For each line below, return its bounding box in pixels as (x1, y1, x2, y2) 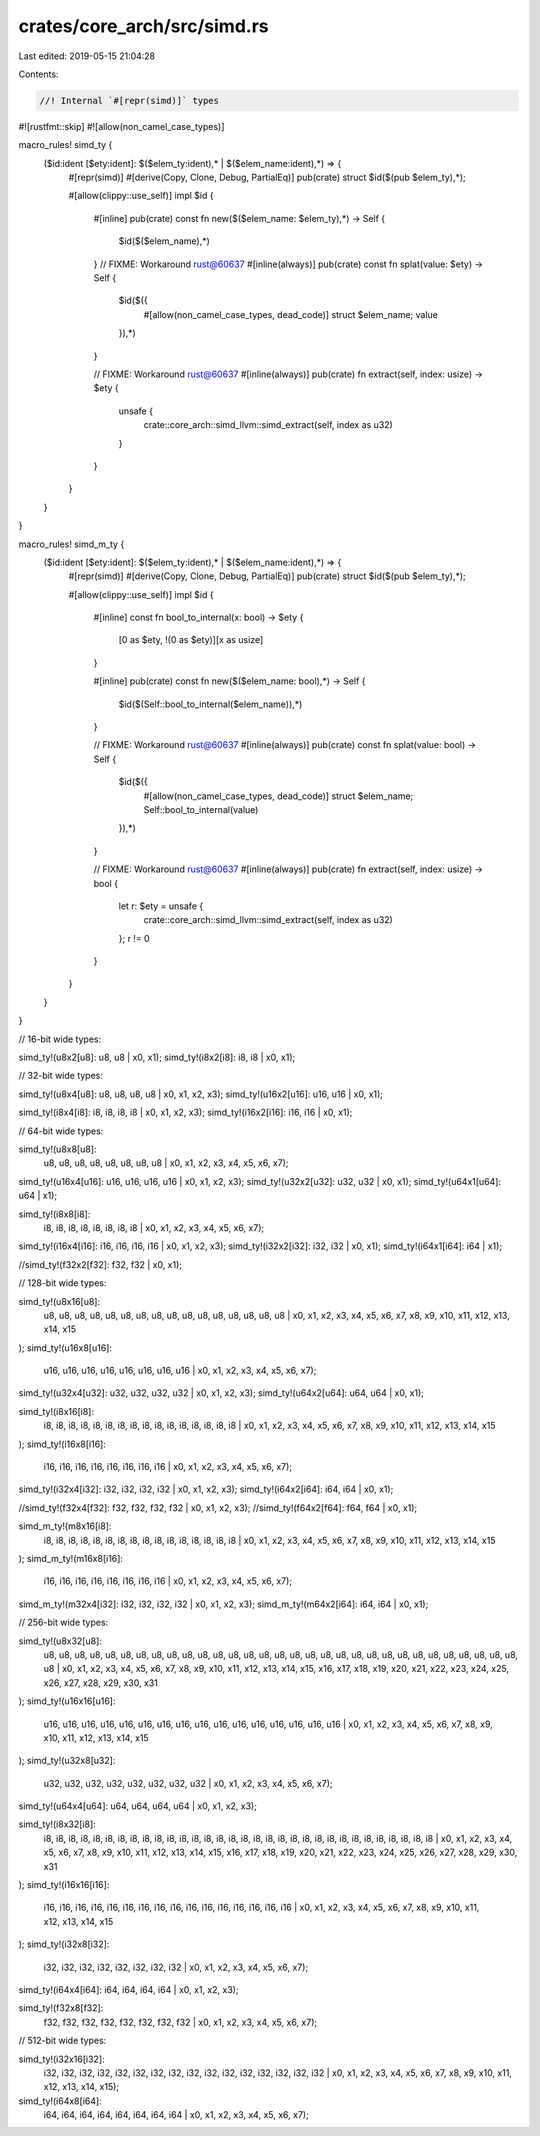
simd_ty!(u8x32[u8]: (18, 1635, 102, 1647)
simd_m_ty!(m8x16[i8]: (18, 1520, 112, 1532)
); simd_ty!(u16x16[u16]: (18, 1695, 116, 1707)
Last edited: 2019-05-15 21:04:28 (18, 50, 156, 62)
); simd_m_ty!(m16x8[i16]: (18, 1552, 124, 1564)
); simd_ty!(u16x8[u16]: (18, 1341, 112, 1354)
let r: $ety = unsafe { (118, 900, 204, 912)
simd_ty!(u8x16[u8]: (18, 1295, 100, 1307)
